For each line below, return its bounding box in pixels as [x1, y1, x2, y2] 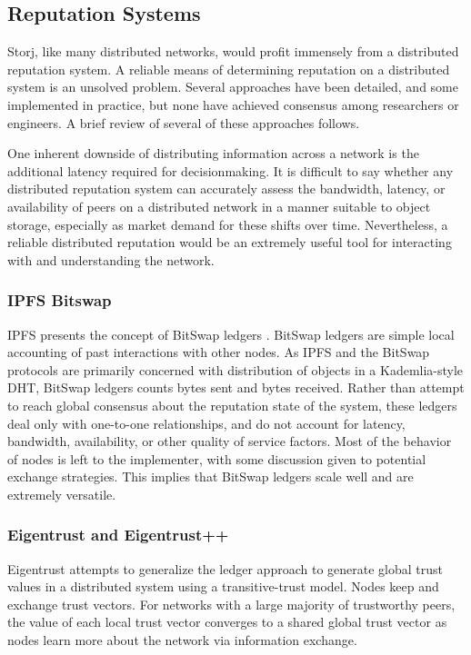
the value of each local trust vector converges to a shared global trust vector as [7, 612, 447, 631]
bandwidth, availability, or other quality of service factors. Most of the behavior [7, 432, 452, 451]
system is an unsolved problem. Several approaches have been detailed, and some [7, 77, 458, 96]
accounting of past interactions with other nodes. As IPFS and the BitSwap [7, 342, 430, 362]
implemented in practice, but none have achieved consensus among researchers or [7, 94, 459, 114]
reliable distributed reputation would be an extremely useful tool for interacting [7, 233, 452, 252]
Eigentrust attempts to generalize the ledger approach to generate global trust [7, 559, 443, 578]
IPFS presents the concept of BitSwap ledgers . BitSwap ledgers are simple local [7, 324, 455, 343]
